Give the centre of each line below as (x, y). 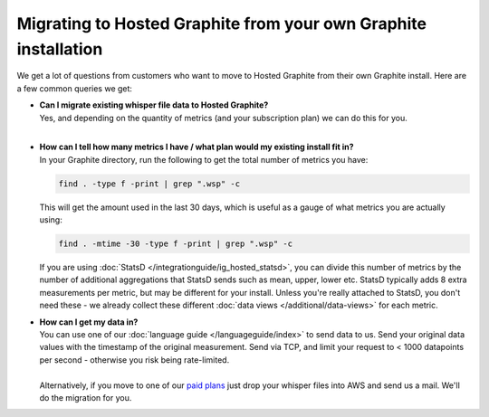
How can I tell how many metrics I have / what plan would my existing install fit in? (197, 147)
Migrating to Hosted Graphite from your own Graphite (222, 24)
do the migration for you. (86, 397)
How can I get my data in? (89, 322)
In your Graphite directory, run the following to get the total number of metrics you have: (204, 159)
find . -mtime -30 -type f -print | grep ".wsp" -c (176, 244)
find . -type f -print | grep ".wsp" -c (149, 184)
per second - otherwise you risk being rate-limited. (134, 360)
